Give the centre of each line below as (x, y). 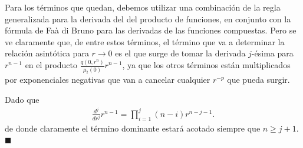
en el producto (51, 65)
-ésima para (272, 53)
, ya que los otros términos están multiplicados (206, 65)
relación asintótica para (47, 53)
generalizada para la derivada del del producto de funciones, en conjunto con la (148, 18)
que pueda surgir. (258, 80)
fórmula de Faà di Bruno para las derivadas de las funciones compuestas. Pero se (151, 30)
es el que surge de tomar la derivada (180, 53)
